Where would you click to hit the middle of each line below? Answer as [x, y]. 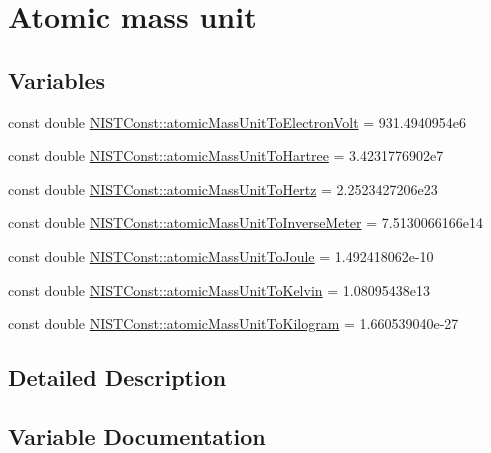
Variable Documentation [137, 435]
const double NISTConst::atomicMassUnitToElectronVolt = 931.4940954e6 [237, 121]
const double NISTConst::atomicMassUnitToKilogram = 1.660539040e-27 [233, 323]
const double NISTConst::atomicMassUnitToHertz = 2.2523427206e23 [223, 188]
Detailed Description [117, 377]
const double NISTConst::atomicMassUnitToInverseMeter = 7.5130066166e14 [245, 222]
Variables [57, 79]
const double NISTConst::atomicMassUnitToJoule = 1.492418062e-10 [221, 255]
